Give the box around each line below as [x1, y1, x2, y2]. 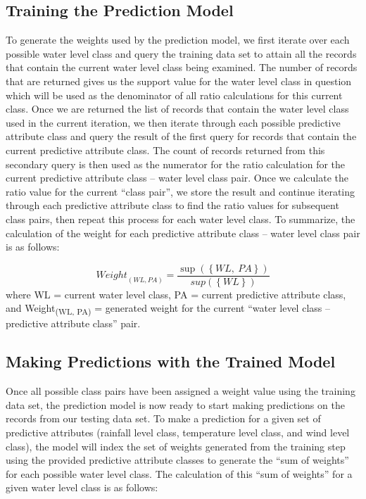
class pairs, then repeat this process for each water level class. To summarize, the [6, 211, 355, 226]
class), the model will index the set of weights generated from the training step [6, 438, 346, 453]
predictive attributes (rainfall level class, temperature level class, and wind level [6, 425, 350, 440]
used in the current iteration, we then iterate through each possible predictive [6, 115, 341, 130]
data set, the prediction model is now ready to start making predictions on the [6, 397, 345, 412]
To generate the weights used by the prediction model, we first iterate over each [6, 32, 350, 47]
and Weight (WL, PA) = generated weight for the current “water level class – [6, 301, 330, 317]
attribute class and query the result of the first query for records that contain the [6, 129, 357, 144]
